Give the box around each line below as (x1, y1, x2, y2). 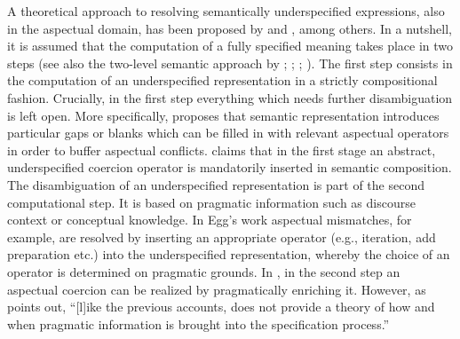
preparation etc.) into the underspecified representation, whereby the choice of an (7, 245, 450, 264)
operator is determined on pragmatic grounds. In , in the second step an (7, 262, 401, 280)
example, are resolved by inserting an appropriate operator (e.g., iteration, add (7, 227, 436, 246)
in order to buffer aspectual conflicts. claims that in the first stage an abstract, (7, 140, 436, 159)
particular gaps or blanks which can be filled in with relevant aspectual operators (7, 123, 449, 142)
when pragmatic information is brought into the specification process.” (7, 314, 390, 333)
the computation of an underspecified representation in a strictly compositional (7, 71, 438, 90)
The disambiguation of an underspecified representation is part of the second (7, 175, 424, 193)
